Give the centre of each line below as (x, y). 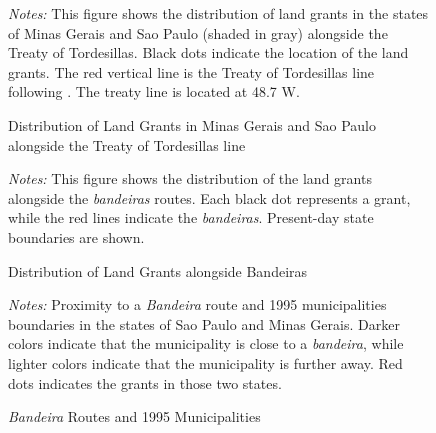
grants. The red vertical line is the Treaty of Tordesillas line (191, 71)
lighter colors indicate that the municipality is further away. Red (205, 362)
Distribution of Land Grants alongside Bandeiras (158, 270)
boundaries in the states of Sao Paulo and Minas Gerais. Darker (204, 323)
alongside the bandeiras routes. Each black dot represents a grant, (209, 197)
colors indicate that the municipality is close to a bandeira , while (206, 343)
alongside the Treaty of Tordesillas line (127, 144)
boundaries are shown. (76, 236)
